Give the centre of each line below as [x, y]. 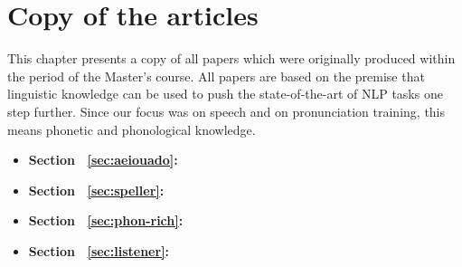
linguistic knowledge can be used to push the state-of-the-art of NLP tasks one [225, 94]
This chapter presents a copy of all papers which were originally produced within [231, 58]
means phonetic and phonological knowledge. [132, 129]
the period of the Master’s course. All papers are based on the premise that [216, 76]
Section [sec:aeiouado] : [103, 160]
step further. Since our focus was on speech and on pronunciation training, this [226, 111]
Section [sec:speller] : [96, 190]
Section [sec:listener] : [99, 250]
